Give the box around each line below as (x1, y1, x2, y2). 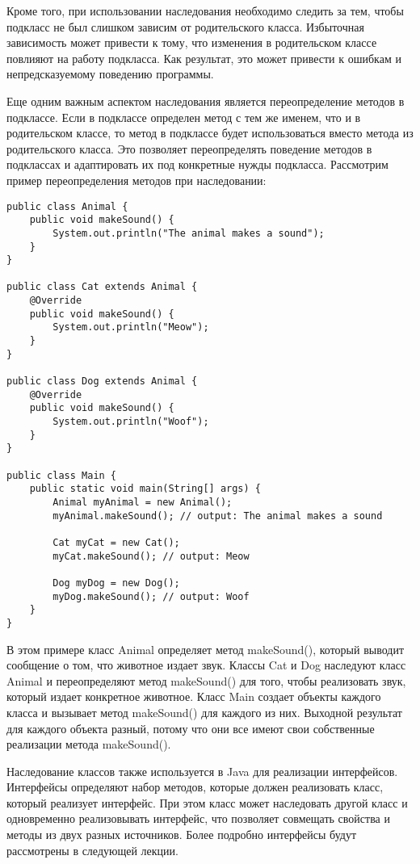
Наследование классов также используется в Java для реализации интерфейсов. (6, 762, 398, 779)
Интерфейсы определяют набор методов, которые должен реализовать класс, (6, 778, 384, 795)
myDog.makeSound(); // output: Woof (52, 590, 250, 602)
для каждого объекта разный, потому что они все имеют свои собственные (6, 719, 375, 736)
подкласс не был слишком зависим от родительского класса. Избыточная (6, 18, 364, 35)
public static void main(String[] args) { (29, 483, 261, 495)
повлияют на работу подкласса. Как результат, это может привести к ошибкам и (6, 49, 401, 66)
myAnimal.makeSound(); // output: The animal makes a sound (52, 510, 383, 522)
